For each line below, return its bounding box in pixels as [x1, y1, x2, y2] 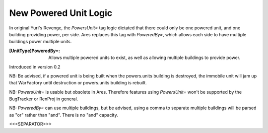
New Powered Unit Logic [9, 7, 113, 18]
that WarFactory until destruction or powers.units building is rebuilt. [9, 80, 147, 86]
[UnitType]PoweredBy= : [9, 48, 61, 54]
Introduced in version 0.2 [9, 64, 61, 69]
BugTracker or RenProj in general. [9, 96, 78, 102]
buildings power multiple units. [9, 39, 72, 45]
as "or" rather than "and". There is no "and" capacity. [9, 112, 119, 118]
